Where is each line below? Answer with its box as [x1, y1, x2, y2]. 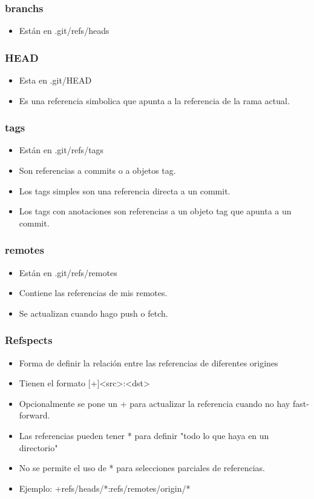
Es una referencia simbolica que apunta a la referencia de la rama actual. [19, 94, 290, 107]
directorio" [19, 441, 58, 454]
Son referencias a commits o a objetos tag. [19, 164, 176, 177]
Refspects [5, 332, 53, 348]
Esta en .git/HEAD [19, 74, 92, 87]
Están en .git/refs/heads [19, 24, 110, 37]
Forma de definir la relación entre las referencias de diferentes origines [19, 356, 278, 369]
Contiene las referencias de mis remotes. [19, 286, 168, 299]
